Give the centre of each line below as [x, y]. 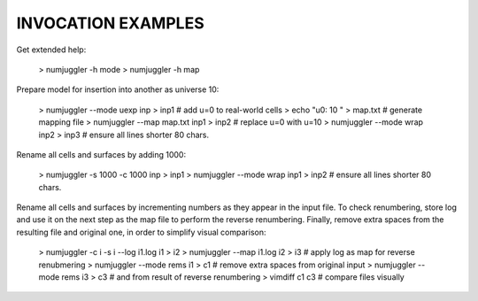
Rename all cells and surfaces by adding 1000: [101, 154]
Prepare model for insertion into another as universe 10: [118, 89]
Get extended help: [51, 50]
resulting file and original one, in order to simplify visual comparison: [141, 232]
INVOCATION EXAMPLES [111, 23]
